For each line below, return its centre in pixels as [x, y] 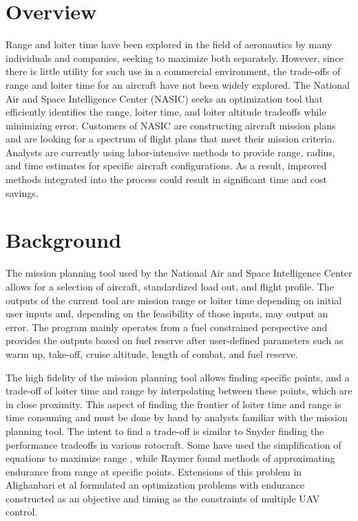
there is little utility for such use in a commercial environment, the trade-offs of [173, 71]
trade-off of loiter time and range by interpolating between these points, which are [179, 391]
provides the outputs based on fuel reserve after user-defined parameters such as [175, 340]
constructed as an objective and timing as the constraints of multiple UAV [163, 498]
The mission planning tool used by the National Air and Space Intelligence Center [179, 273]
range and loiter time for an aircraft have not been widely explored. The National [178, 84]
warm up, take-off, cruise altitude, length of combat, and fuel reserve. [152, 353]
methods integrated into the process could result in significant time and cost [166, 179]
